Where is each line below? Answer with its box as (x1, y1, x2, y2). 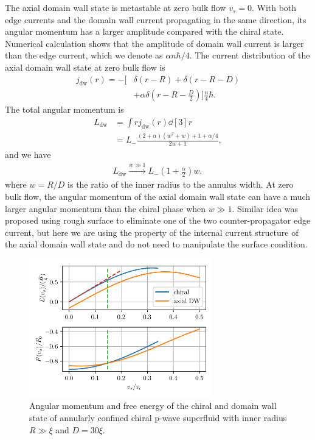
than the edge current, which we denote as (5, 49, 163, 62)
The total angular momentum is (5, 103, 124, 116)
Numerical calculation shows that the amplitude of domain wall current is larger (5, 37, 304, 49)
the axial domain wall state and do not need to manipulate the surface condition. (5, 238, 308, 250)
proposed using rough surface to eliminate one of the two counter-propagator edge (5, 214, 311, 227)
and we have (5, 148, 51, 161)
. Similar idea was (232, 202, 299, 215)
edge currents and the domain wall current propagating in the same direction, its (5, 13, 306, 26)
